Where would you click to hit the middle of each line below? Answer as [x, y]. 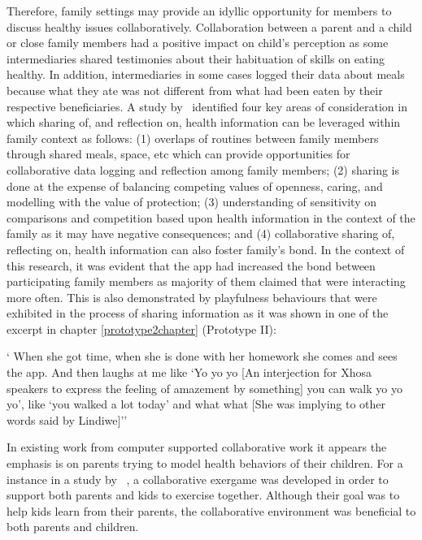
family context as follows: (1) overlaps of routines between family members [193, 138]
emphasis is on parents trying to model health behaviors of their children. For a [205, 463]
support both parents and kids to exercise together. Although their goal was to [203, 495]
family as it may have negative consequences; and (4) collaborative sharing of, [201, 233]
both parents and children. [73, 527]
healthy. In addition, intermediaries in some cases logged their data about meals [206, 74]
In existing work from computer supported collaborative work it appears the [197, 447]
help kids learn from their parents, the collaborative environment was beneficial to [211, 510]
